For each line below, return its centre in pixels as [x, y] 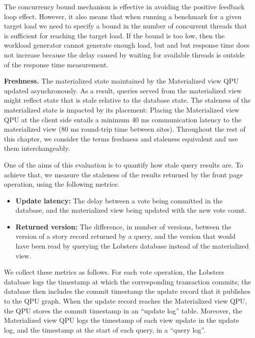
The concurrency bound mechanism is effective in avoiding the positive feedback [124, 6]
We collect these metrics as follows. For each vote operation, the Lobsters [114, 272]
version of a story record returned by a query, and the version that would [126, 236]
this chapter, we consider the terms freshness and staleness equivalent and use [121, 138]
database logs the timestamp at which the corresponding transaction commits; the [127, 281]
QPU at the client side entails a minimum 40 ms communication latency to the [123, 119]
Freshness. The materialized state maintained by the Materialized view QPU [121, 81]
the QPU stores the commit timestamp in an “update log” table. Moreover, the [123, 310]
